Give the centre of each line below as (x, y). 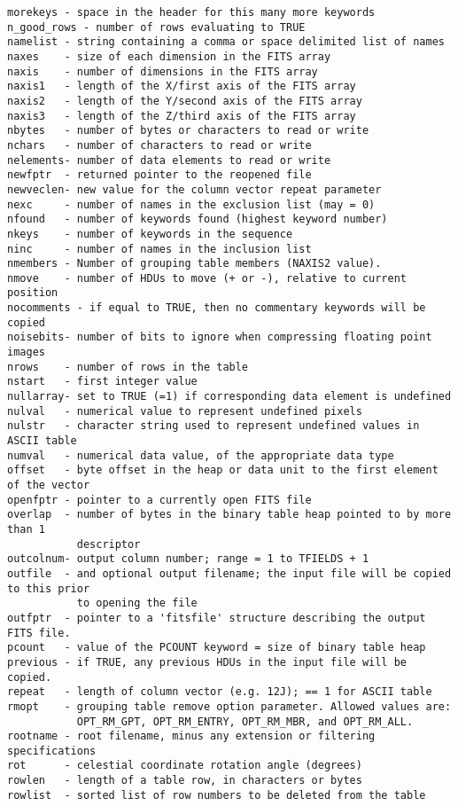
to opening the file (137, 603)
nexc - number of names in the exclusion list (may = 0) (191, 204)
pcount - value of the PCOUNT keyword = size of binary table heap (217, 648)
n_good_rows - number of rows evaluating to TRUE (156, 27)
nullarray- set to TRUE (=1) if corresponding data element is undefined (229, 397)
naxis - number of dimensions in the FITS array (163, 71)
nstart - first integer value (102, 382)
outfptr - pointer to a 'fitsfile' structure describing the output (217, 618)
